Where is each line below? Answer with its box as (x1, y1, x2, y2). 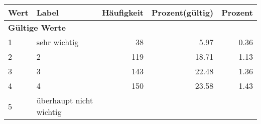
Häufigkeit (102, 7, 144, 18)
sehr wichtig (36, 36, 79, 48)
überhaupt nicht (36, 94, 93, 106)
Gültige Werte (8, 22, 66, 33)
